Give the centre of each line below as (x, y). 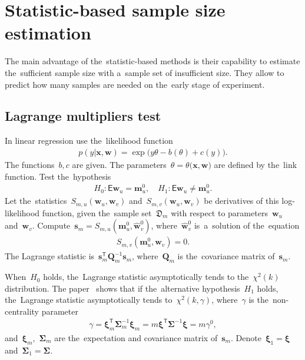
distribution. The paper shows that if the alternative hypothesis (122, 288)
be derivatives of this (241, 201)
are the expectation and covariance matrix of (136, 337)
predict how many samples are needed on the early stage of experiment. (135, 84)
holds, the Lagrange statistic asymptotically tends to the (146, 277)
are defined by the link (256, 164)
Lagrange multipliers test (83, 116)
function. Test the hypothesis (58, 176)
